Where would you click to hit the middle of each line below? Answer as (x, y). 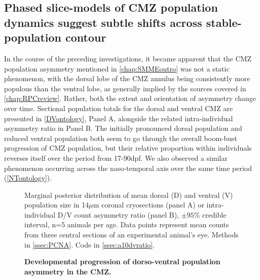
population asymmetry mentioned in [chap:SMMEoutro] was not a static (117, 68)
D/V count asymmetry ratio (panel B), (118, 214)
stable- (224, 22)
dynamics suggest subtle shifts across (103, 22)
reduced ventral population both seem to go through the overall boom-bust (121, 138)
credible (214, 214)
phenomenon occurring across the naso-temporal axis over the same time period (128, 168)
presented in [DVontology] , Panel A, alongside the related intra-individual (119, 118)
